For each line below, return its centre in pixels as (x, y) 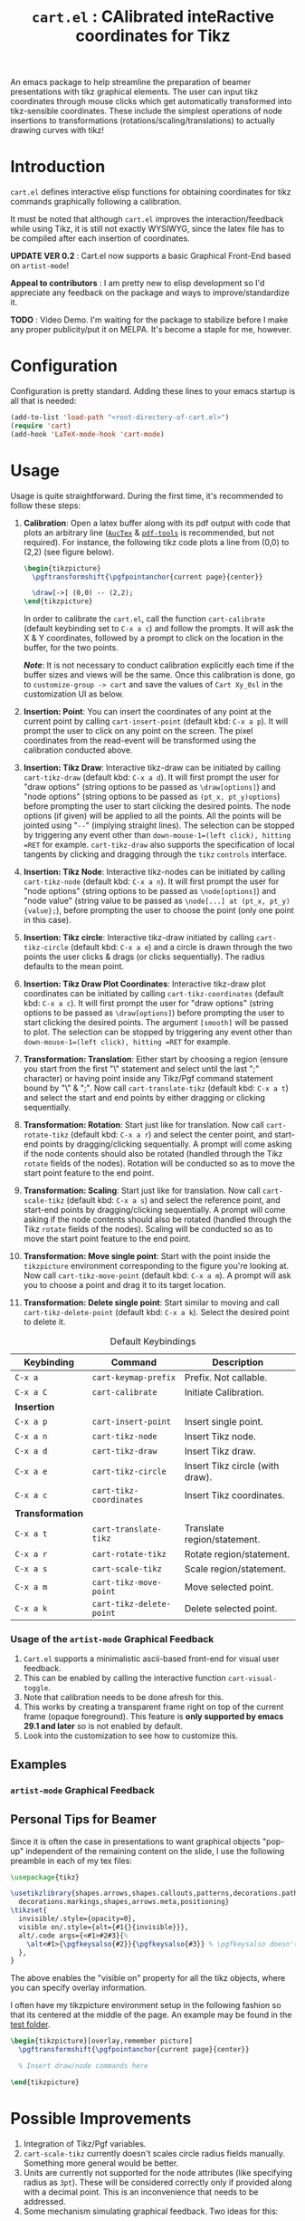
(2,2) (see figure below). (69, 552)
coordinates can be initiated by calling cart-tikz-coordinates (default (153, 994)
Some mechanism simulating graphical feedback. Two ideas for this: (151, 2211)
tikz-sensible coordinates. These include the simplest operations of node (147, 111)
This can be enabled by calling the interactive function (125, 1678)
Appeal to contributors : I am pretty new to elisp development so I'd (138, 284)
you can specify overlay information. (79, 1988)
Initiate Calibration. (224, 1392)
